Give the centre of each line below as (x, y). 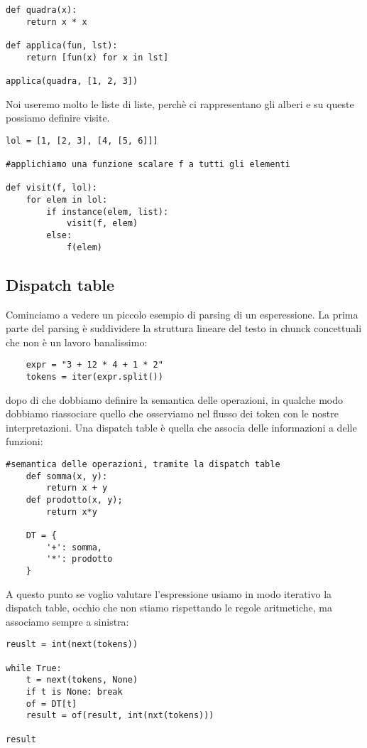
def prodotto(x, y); (74, 499)
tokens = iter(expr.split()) (94, 376)
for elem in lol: (67, 200)
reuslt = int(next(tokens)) (72, 645)
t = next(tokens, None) (82, 680)
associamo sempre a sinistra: (67, 621)
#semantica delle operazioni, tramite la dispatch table (143, 465)
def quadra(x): (42, 10)
